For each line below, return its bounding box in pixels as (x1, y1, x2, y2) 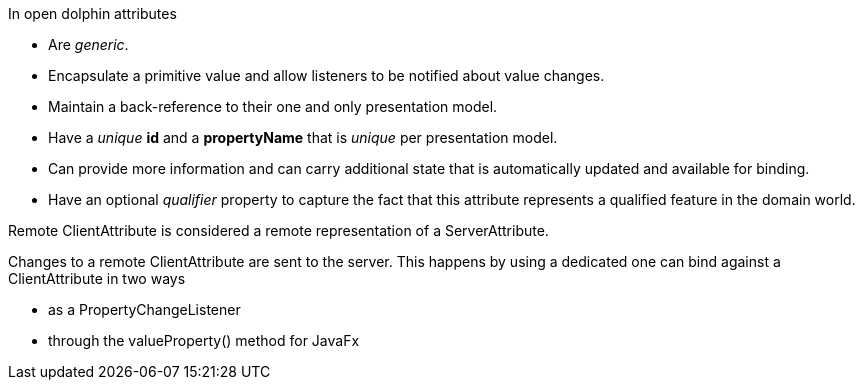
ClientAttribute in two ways (8, 270, 186, 287)
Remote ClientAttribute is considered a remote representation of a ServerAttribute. (8, 222, 549, 239)
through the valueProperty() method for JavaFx (48, 332, 360, 349)
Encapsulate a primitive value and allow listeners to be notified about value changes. (48, 67, 605, 84)
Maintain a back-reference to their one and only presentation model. (48, 98, 498, 115)
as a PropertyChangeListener (48, 301, 241, 318)
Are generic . (48, 36, 129, 53)
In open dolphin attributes (8, 5, 177, 22)
